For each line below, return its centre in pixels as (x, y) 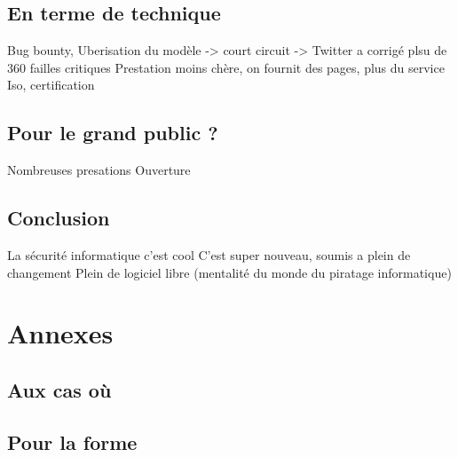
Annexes (60, 333)
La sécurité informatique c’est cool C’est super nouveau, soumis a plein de (209, 254)
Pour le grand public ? (113, 133)
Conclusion (59, 218)
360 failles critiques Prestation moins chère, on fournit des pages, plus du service (226, 67)
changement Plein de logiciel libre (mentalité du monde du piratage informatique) (229, 272)
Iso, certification (51, 85)
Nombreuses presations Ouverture (99, 170)
